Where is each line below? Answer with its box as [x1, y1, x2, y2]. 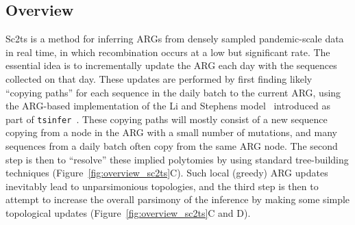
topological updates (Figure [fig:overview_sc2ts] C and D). [5, 205, 251, 220]
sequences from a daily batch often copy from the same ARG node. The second [5, 139, 338, 153]
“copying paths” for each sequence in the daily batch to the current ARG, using [5, 85, 341, 99]
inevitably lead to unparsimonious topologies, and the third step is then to [5, 178, 319, 193]
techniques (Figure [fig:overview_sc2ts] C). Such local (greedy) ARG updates [5, 166, 328, 180]
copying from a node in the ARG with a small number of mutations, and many [5, 125, 337, 140]
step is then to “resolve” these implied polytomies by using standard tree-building [5, 152, 349, 166]
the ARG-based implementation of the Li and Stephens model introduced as [5, 98, 331, 113]
